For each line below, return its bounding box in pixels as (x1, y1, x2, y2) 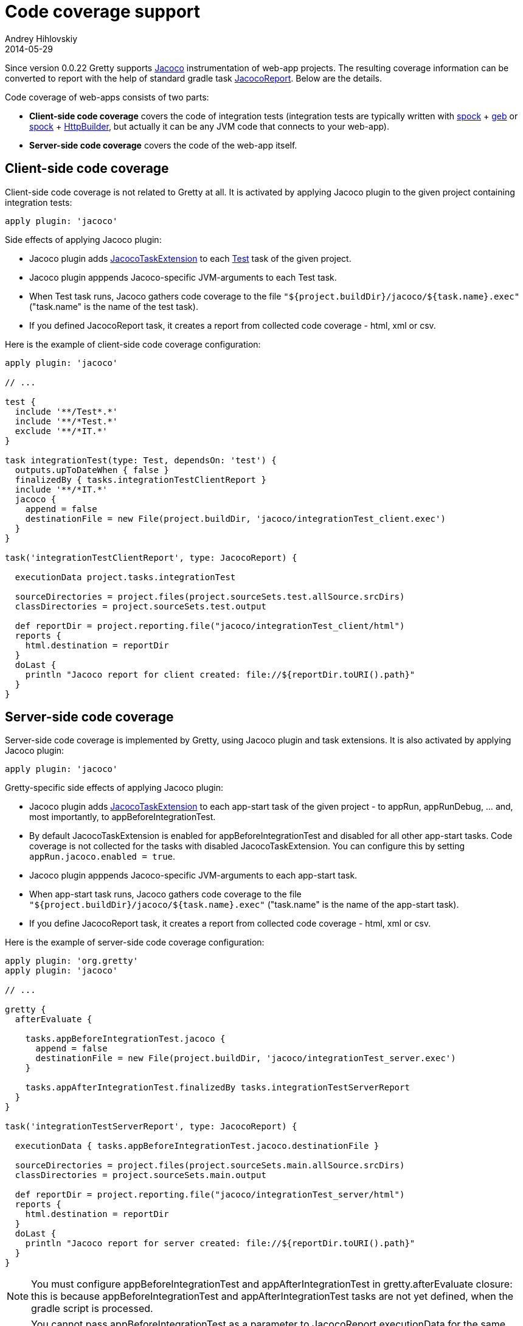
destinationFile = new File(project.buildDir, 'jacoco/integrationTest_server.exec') (35, 1053, 456, 1064)
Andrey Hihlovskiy (5, 33, 78, 44)
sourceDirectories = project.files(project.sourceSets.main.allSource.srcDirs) (15, 1160, 405, 1171)
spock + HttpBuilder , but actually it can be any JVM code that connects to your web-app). (29, 121, 390, 132)
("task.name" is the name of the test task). (29, 301, 198, 312)
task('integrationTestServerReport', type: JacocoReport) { (5, 1121, 297, 1132)
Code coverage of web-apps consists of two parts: (5, 91, 209, 102)
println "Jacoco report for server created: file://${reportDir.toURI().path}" (25, 1238, 415, 1249)
